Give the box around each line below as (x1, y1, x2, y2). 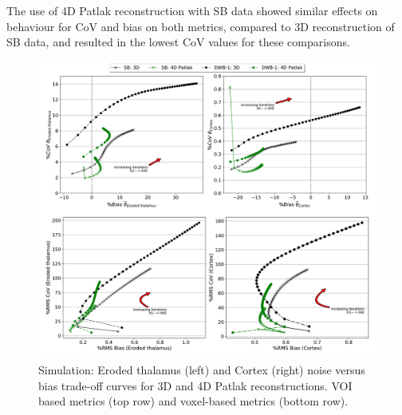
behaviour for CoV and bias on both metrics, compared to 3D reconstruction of (6, 18, 395, 34)
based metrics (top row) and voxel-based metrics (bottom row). (38, 393, 349, 409)
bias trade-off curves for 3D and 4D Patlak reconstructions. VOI (38, 377, 353, 393)
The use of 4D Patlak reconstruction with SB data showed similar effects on (6, 2, 378, 18)
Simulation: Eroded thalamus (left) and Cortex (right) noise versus (38, 362, 365, 378)
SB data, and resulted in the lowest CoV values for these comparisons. (6, 34, 350, 50)
